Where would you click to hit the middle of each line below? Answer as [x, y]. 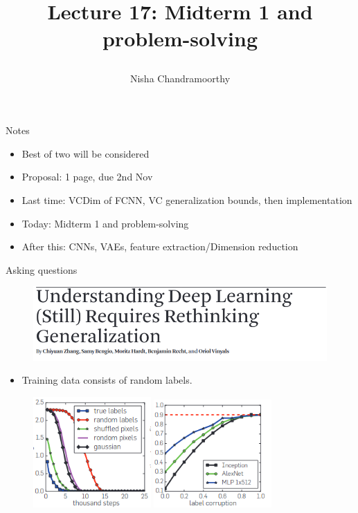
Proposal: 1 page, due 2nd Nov [87, 177]
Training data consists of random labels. [107, 380]
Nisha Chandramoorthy [180, 78]
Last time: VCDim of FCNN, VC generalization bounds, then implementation [187, 199]
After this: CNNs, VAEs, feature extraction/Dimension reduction [160, 246]
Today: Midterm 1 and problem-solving [105, 223]
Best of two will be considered [86, 153]
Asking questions [42, 269]
